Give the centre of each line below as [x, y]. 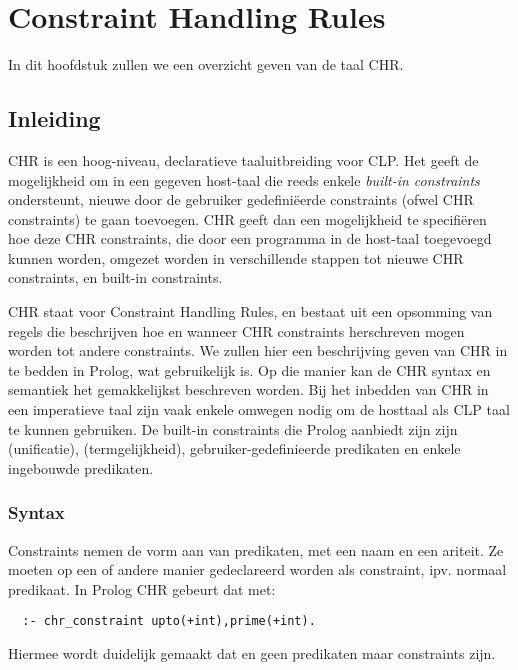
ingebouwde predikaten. [81, 467]
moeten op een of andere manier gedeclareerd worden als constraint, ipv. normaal [257, 569]
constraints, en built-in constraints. [115, 277]
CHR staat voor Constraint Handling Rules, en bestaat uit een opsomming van [250, 311]
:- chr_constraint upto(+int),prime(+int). [169, 621]
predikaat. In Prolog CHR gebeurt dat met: [142, 588]
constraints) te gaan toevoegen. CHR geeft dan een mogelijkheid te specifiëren [247, 218]
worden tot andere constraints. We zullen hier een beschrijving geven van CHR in [258, 350]
